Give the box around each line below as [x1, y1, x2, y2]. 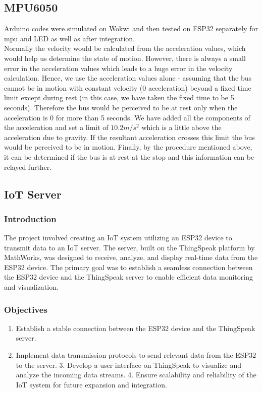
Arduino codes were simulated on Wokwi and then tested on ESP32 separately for [4, 23, 258, 34]
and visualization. [4, 282, 59, 292]
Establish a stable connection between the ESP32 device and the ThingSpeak [16, 322, 255, 333]
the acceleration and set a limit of [4, 122, 109, 133]
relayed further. [4, 161, 52, 172]
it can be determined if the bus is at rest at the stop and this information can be [4, 151, 254, 162]
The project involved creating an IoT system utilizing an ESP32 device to [4, 232, 232, 243]
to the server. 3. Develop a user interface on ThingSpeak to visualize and [16, 359, 242, 370]
